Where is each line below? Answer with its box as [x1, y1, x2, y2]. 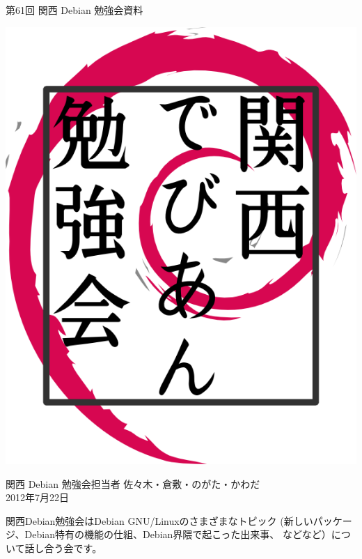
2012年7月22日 [6, 490, 69, 505]
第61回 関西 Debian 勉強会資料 [6, 3, 143, 17]
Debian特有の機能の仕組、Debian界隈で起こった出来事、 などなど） [24, 527, 331, 542]
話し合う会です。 [24, 540, 102, 555]
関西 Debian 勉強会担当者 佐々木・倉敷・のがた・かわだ [6, 476, 260, 491]
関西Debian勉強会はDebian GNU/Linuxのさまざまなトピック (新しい [6, 513, 313, 528]
